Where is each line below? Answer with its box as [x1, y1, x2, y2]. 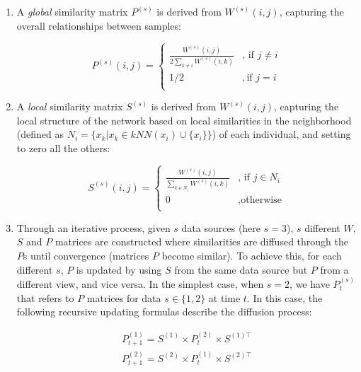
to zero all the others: [16, 140, 110, 155]
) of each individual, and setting [212, 127, 351, 141]
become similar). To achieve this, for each [161, 248, 342, 263]
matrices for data [86, 290, 161, 305]
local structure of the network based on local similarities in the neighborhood [16, 112, 352, 127]
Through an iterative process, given [16, 220, 171, 235]
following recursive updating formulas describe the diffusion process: [16, 304, 312, 319]
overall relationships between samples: [16, 18, 181, 33]
